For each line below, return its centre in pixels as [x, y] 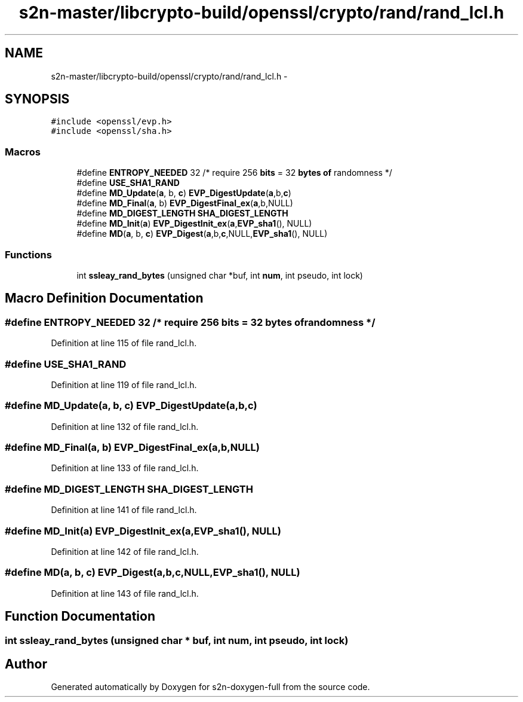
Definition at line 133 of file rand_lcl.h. [125, 468]
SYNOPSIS [37, 99]
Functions [28, 254]
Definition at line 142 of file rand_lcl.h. [125, 551]
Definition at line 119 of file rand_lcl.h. [124, 384]
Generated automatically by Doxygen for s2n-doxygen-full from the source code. [210, 687]
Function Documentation [80, 616]
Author [26, 664]
